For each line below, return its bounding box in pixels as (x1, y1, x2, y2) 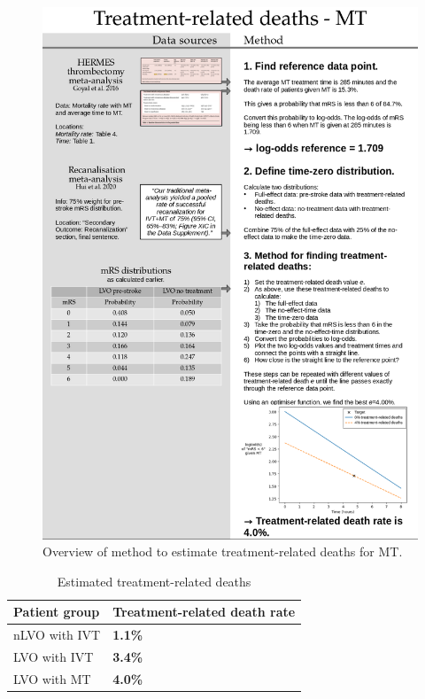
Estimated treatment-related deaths (57, 571, 251, 590)
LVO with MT (13, 669, 91, 687)
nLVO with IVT (13, 625, 101, 644)
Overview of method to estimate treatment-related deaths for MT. (42, 542, 403, 561)
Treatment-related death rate (112, 602, 296, 621)
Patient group (13, 602, 100, 621)
